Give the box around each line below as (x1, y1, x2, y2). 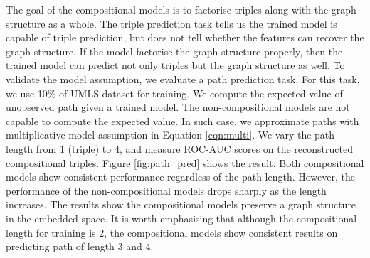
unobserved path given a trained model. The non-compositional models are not (6, 100, 350, 114)
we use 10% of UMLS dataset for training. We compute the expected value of (6, 85, 343, 100)
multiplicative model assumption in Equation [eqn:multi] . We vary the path (6, 127, 335, 142)
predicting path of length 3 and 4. (6, 239, 154, 254)
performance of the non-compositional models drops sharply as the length (6, 183, 327, 198)
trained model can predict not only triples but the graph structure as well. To (6, 58, 345, 72)
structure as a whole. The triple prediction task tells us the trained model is (6, 16, 337, 31)
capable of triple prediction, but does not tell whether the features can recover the (6, 30, 364, 45)
